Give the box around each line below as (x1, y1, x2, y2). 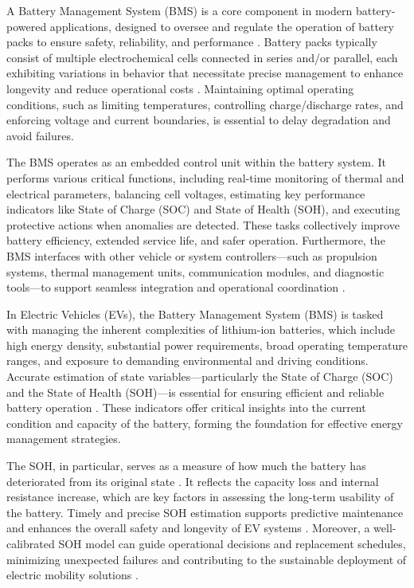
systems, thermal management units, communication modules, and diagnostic (6, 263, 385, 280)
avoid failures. (6, 127, 74, 143)
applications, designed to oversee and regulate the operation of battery (49, 18, 394, 34)
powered (6, 18, 47, 34)
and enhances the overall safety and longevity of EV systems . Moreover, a (6, 519, 370, 536)
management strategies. (6, 430, 121, 447)
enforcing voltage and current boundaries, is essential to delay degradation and (6, 112, 391, 128)
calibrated (6, 535, 55, 551)
